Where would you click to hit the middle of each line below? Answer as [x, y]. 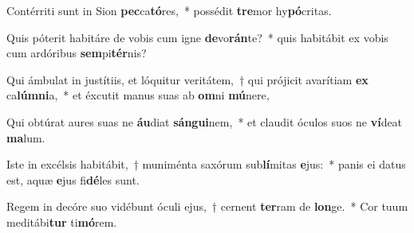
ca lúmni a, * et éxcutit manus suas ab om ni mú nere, [138, 95]
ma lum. [26, 137]
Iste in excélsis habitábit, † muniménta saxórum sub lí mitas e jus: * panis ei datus [206, 164]
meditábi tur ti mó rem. [62, 221]
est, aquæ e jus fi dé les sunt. [73, 179]
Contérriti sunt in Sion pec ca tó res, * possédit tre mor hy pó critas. [169, 10]
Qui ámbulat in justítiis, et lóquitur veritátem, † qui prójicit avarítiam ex [187, 79]
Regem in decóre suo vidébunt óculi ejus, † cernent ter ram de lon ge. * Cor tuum [207, 206]
